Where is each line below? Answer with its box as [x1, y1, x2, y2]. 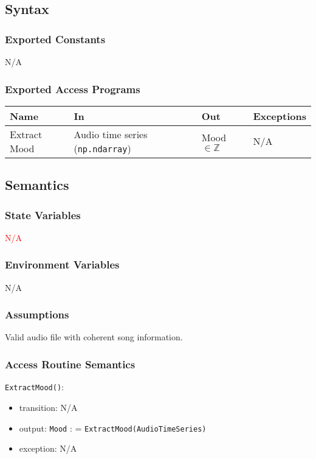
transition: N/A [19, 401, 78, 413]
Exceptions [253, 108, 306, 123]
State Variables [5, 207, 81, 222]
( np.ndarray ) [74, 141, 131, 155]
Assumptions [5, 307, 69, 322]
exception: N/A [19, 442, 77, 455]
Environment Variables [5, 257, 120, 272]
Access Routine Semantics [5, 356, 136, 371]
